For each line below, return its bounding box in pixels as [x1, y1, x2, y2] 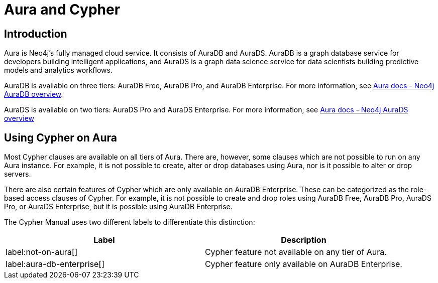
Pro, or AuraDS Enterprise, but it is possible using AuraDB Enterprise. [4, 202, 233, 211]
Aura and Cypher [4, 1, 121, 18]
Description [281, 235, 326, 245]
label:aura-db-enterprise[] [6, 259, 104, 269]
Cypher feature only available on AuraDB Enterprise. [204, 259, 402, 269]
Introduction [4, 27, 67, 40]
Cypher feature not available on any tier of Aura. [204, 247, 387, 257]
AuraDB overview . [4, 90, 63, 99]
